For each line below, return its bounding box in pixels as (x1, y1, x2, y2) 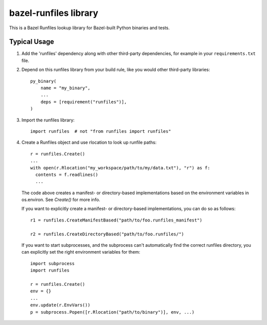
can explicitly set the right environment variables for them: (21, 249, 140, 255)
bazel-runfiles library (9, 7, 98, 18)
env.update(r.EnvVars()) (30, 302, 90, 308)
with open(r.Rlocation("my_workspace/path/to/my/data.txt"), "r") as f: (30, 165, 210, 170)
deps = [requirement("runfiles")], (40, 99, 127, 105)
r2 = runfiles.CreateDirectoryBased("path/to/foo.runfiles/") (30, 231, 184, 237)
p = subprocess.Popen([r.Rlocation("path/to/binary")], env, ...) (30, 309, 195, 315)
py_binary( (30, 78, 57, 84)
